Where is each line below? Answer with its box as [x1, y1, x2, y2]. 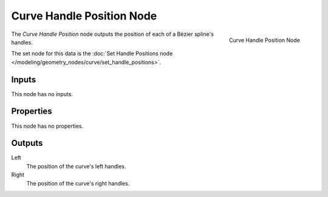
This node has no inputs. [11, 90, 73, 97]
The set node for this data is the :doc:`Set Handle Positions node [11, 50, 173, 57]
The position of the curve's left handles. [26, 162, 126, 170]
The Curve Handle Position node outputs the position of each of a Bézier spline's [11, 30, 214, 38]
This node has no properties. [11, 122, 84, 130]
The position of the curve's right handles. [26, 179, 130, 187]
